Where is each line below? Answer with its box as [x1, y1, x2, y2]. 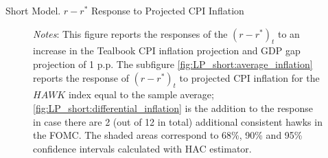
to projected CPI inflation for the [179, 70, 320, 84]
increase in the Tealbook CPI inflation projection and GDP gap [33, 43, 301, 58]
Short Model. [5, 3, 61, 17]
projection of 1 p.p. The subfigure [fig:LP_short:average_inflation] [33, 56, 313, 71]
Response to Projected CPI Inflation [91, 3, 244, 17]
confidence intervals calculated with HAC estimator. [33, 141, 252, 155]
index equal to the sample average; [68, 87, 214, 102]
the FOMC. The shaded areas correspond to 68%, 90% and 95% [33, 128, 303, 142]
